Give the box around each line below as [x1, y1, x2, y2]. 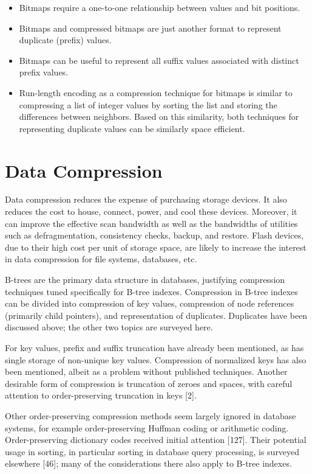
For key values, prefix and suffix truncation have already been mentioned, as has [5, 341, 304, 354]
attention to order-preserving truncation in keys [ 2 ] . [5, 389, 197, 402]
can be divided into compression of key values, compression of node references [5, 297, 294, 310]
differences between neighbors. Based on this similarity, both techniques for [19, 110, 299, 123]
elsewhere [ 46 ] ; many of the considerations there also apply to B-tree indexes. [5, 457, 292, 470]
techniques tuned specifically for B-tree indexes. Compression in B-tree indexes [5, 285, 298, 298]
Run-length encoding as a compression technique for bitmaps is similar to [19, 86, 293, 99]
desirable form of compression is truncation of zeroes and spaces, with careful [5, 377, 293, 389]
